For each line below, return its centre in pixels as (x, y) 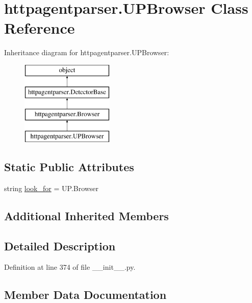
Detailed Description (60, 246)
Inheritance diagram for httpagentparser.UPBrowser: (87, 52)
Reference (40, 28)
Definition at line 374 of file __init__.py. (70, 267)
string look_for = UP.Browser (52, 188)
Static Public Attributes (69, 167)
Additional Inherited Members (86, 215)
